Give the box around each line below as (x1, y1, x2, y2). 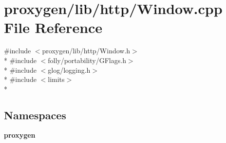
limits (48, 74, 65, 84)
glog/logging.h (48, 64, 91, 75)
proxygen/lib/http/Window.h (42, 46, 131, 56)
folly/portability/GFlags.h (48, 55, 126, 65)
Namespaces (4, 107, 66, 122)
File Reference (4, 17, 103, 37)
